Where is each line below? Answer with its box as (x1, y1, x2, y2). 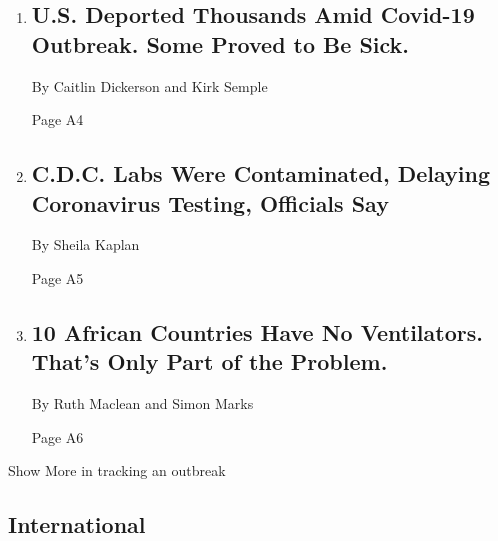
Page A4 (31, 109, 84, 130)
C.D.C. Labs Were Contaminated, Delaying (31, 158, 490, 189)
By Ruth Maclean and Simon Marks (31, 393, 254, 414)
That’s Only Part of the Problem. (31, 346, 388, 377)
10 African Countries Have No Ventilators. (31, 316, 483, 347)
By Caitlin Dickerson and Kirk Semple (31, 75, 268, 96)
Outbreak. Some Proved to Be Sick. (31, 28, 410, 59)
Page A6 (31, 426, 84, 447)
